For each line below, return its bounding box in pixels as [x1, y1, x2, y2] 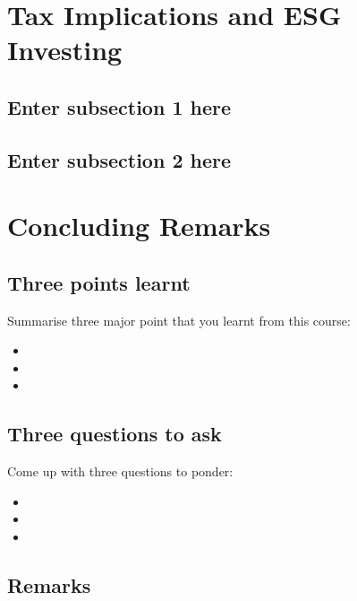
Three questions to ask [7, 420, 222, 448]
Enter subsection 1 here [7, 92, 232, 120]
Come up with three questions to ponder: [7, 462, 234, 481]
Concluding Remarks [7, 207, 271, 244]
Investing [7, 31, 123, 68]
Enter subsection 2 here [7, 145, 232, 173]
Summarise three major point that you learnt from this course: [7, 310, 351, 329]
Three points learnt [7, 268, 191, 296]
